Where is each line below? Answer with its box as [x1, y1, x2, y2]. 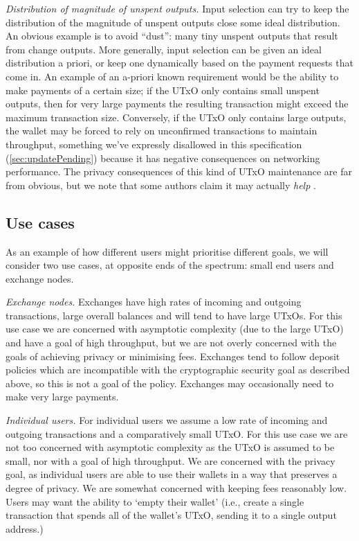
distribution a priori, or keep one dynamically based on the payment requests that [6, 55, 353, 70]
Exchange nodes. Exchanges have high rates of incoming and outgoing [6, 294, 302, 309]
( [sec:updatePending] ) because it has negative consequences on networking [6, 150, 320, 165]
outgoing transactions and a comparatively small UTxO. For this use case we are [6, 426, 348, 441]
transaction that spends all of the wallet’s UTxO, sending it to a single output [6, 508, 337, 522]
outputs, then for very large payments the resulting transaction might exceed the [6, 96, 349, 111]
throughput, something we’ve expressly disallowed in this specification [6, 136, 302, 151]
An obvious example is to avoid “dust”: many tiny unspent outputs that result [6, 28, 338, 43]
